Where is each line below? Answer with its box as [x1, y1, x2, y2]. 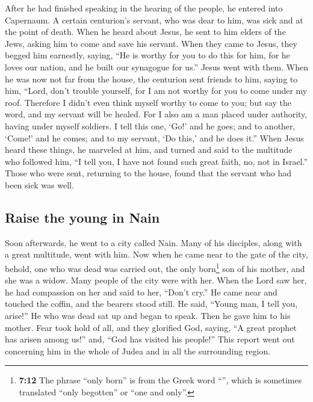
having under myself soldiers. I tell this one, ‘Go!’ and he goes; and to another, [5, 119, 296, 132]
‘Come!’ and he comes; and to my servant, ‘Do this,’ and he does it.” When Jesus [5, 131, 304, 144]
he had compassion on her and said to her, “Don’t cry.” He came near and [5, 285, 277, 298]
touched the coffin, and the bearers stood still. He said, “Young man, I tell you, [5, 297, 298, 310]
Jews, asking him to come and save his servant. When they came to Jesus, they [5, 37, 297, 49]
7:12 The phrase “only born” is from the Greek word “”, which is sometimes [19, 374, 302, 386]
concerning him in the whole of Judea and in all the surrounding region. [5, 344, 271, 357]
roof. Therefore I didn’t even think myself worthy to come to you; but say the [5, 96, 291, 108]
